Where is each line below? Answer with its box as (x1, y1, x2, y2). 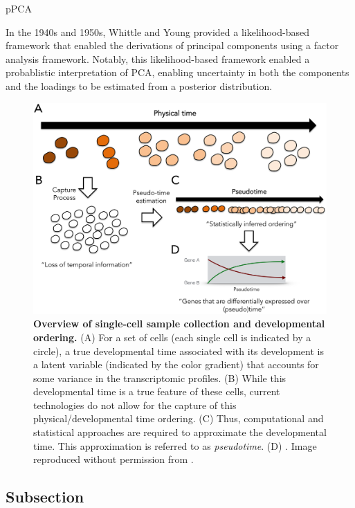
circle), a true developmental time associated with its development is (33, 343, 324, 358)
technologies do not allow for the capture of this (33, 397, 237, 412)
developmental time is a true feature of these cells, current (33, 384, 280, 399)
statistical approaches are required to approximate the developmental (33, 425, 327, 439)
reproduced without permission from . (33, 452, 194, 466)
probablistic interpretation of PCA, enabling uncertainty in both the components (6, 65, 349, 80)
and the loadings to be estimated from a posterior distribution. (6, 78, 273, 93)
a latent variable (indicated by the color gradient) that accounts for (33, 357, 319, 372)
